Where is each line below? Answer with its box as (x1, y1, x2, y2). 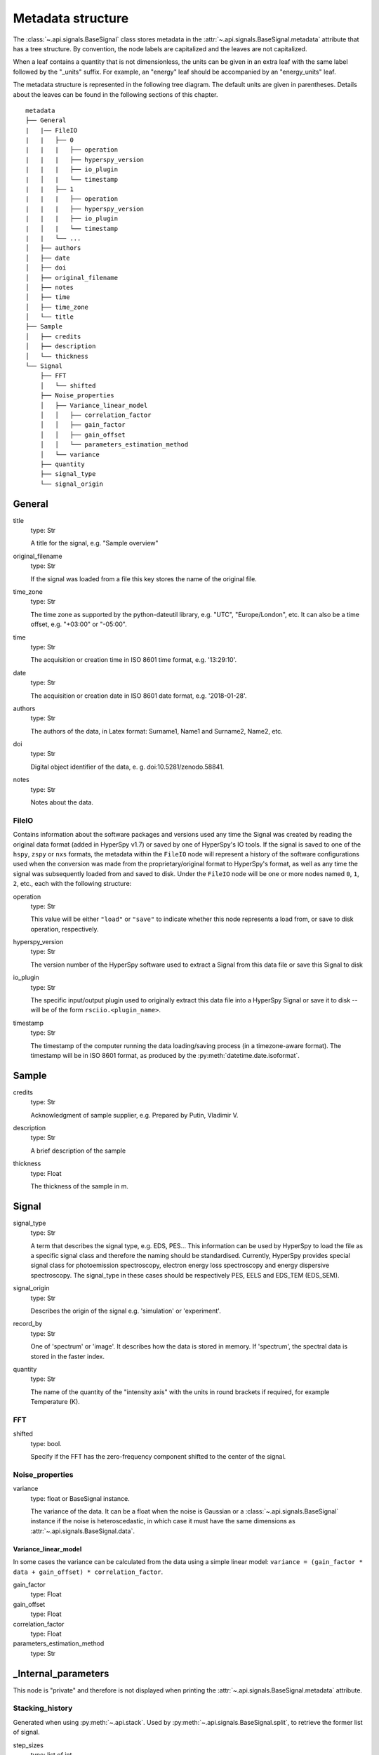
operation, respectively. (30, 925, 99, 933)
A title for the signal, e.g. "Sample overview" (30, 539, 159, 548)
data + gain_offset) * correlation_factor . (13, 1568, 164, 1576)
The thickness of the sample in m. (30, 1182, 129, 1190)
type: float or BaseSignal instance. (30, 1494, 130, 1502)
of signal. (13, 1728, 40, 1737)
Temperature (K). (30, 1398, 80, 1406)
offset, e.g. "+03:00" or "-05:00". (30, 620, 127, 628)
